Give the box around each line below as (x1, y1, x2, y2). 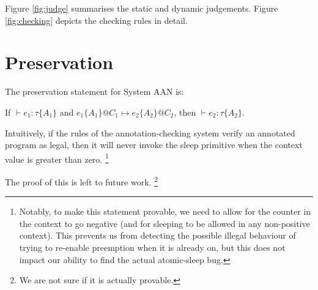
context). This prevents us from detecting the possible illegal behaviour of (19, 229, 296, 242)
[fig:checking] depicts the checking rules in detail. (5, 13, 188, 26)
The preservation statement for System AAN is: (5, 85, 184, 98)
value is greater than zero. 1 (5, 151, 109, 165)
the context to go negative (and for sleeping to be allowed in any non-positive (19, 217, 310, 229)
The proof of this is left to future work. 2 (5, 173, 158, 188)
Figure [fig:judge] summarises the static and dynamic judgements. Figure (5, 2, 278, 14)
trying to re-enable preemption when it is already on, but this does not (19, 240, 286, 253)
